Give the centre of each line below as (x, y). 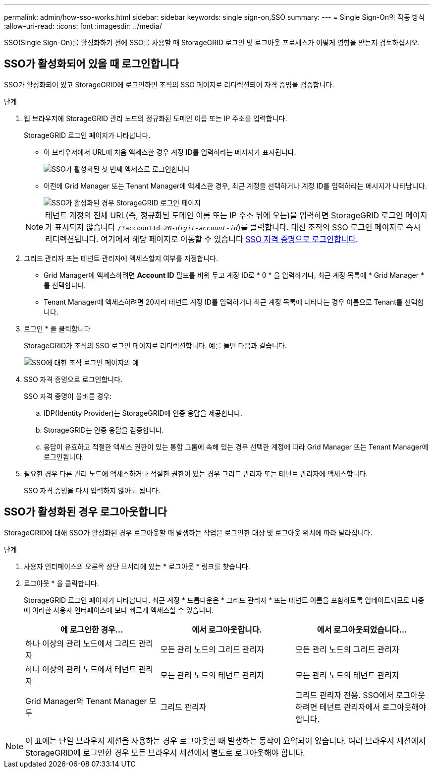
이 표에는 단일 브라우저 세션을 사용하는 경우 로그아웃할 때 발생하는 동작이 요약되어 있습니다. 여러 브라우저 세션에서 (226, 740)
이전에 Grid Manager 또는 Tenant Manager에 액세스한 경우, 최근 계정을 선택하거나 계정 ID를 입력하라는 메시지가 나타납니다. (235, 186)
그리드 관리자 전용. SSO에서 (345, 695)
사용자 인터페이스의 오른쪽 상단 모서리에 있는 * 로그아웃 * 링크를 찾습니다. (137, 566)
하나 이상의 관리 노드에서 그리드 (81, 643)
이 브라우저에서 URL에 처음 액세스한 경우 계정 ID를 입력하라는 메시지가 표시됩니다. (170, 152)
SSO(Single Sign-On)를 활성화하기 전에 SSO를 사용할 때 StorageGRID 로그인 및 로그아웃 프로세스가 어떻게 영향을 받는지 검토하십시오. (212, 42)
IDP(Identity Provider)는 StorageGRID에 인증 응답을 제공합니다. (143, 413)
